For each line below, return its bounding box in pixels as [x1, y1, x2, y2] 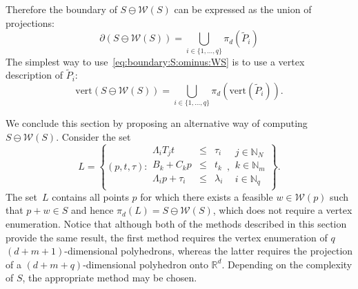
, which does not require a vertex [212, 203, 352, 217]
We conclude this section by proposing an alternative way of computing [6, 116, 308, 130]
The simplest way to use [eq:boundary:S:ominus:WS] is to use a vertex [6, 54, 305, 68]
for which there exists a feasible [140, 189, 273, 203]
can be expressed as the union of [174, 2, 312, 16]
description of [6, 68, 63, 82]
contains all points [52, 189, 129, 203]
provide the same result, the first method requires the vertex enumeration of [6, 230, 328, 244]
